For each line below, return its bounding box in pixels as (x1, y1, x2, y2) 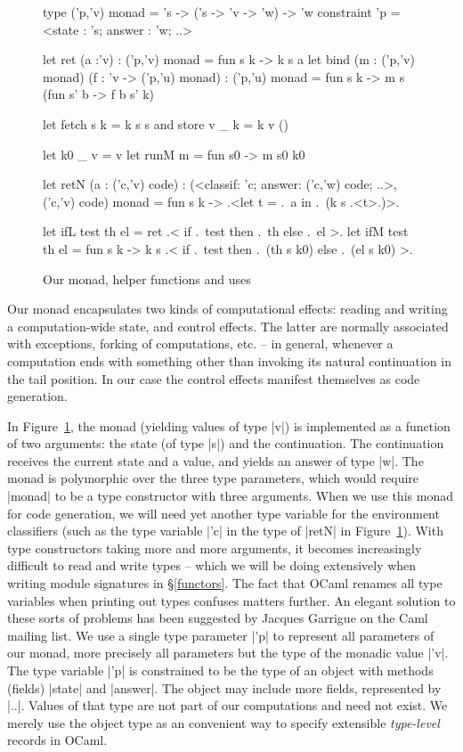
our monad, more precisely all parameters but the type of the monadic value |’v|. (7, 643, 449, 662)
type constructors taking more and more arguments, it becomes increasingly (7, 538, 422, 557)
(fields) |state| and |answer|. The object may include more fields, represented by (7, 678, 442, 697)
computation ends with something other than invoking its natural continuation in (7, 351, 451, 370)
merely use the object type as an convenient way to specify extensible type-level (7, 713, 440, 732)
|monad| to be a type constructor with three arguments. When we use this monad (7, 486, 453, 505)
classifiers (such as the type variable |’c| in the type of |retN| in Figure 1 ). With (7, 521, 443, 540)
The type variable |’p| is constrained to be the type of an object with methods (7, 661, 434, 679)
